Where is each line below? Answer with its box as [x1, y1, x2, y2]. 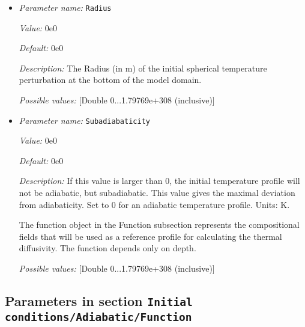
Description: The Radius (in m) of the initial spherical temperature [19, 61, 267, 74]
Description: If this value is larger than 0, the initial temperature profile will [19, 174, 300, 187]
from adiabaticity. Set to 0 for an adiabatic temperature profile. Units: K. [19, 198, 290, 210]
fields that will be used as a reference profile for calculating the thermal [19, 230, 282, 242]
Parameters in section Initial [5, 292, 193, 310]
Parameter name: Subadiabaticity [19, 114, 150, 126]
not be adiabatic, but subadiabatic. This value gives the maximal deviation [19, 186, 295, 199]
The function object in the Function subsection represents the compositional [19, 218, 300, 231]
